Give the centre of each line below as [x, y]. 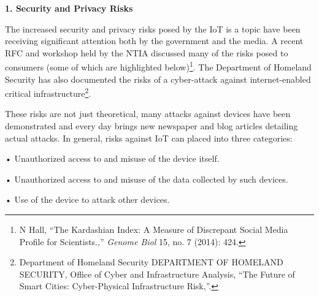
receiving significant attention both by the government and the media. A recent [154, 41]
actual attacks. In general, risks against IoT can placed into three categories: [149, 138]
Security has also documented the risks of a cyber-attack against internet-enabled [158, 79]
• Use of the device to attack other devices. [87, 199]
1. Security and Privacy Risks [69, 8]
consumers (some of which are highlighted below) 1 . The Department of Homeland [158, 66]
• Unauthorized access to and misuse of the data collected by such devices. [147, 179]
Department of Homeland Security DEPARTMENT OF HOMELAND [151, 262]
